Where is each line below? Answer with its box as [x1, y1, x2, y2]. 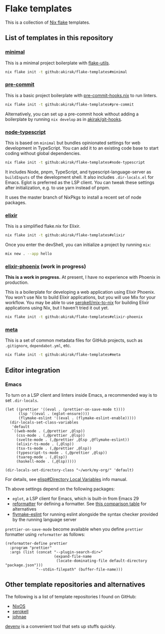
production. [5, 279, 29, 285]
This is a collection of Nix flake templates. [5, 19, 91, 25]
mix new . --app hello [5, 251, 52, 257]
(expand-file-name [54, 554, 92, 559]
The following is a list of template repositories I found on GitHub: [5, 593, 137, 599]
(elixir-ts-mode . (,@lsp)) [16, 441, 74, 446]
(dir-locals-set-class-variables [9, 420, 79, 425]
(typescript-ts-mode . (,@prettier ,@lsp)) [16, 450, 108, 455]
